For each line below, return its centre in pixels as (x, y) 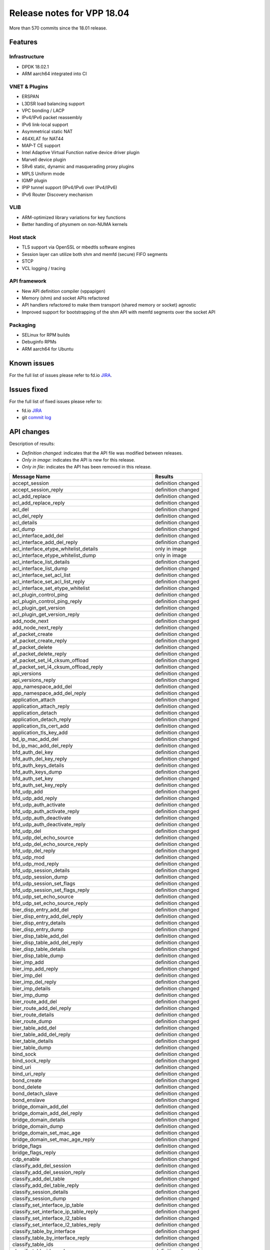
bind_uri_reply (29, 1073)
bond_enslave (28, 1100)
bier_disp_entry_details (39, 922)
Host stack (23, 237)
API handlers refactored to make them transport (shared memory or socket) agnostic (109, 305)
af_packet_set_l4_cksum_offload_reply (57, 666)
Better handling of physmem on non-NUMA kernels (74, 224)
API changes (29, 432)
